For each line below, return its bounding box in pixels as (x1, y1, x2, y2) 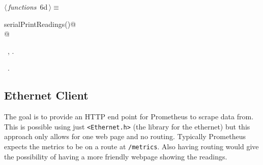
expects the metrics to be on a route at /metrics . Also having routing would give (4, 141, 259, 152)
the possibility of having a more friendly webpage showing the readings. (4, 151, 227, 161)
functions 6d (8, 2, 48, 12)
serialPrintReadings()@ (4, 18, 76, 29)
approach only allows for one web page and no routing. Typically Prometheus (4, 131, 246, 142)
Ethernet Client (4, 87, 89, 103)
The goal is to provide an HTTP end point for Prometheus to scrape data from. (4, 111, 254, 122)
